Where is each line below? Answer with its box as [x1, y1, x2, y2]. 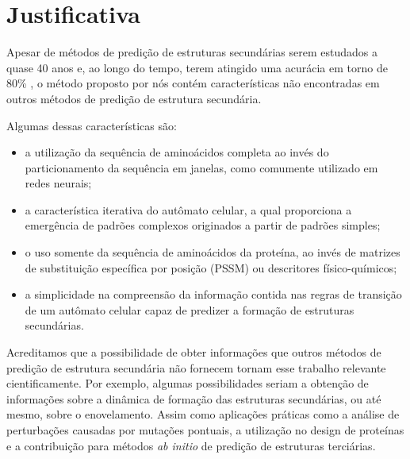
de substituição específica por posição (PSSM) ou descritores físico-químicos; [25, 259, 397, 276]
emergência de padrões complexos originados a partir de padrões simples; [25, 217, 381, 233]
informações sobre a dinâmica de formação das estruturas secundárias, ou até [6, 390, 381, 407]
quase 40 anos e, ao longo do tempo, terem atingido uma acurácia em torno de [6, 59, 388, 75]
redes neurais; [25, 175, 92, 191]
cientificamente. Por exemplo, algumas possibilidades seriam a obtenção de [6, 375, 369, 391]
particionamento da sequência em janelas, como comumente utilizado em [25, 159, 378, 175]
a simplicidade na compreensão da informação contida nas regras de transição [25, 286, 402, 303]
